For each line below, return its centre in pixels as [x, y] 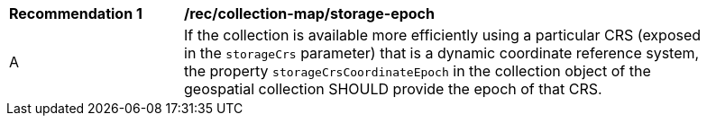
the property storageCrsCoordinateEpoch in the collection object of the [418, 71]
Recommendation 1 [76, 13]
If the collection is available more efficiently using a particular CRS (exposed [443, 35]
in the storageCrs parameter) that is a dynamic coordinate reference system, [442, 53]
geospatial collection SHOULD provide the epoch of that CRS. [393, 89]
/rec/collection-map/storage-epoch [309, 13]
